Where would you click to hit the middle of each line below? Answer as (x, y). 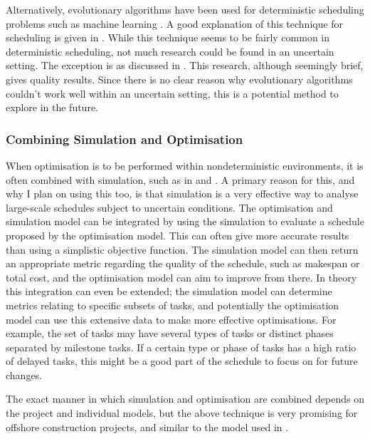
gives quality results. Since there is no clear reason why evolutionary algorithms (179, 79)
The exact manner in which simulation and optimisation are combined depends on (185, 399)
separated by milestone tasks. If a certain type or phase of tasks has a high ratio (181, 347)
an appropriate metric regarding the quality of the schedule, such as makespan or (183, 263)
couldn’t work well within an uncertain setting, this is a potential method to (172, 93)
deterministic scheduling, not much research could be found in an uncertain (170, 51)
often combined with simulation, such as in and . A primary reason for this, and (180, 179)
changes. (24, 375)
